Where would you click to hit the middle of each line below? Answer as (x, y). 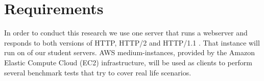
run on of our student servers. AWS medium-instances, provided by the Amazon (129, 52)
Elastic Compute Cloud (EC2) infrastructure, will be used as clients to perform (128, 62)
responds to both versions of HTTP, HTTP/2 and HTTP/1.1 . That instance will (132, 42)
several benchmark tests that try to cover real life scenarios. (98, 72)
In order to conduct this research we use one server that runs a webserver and (126, 33)
